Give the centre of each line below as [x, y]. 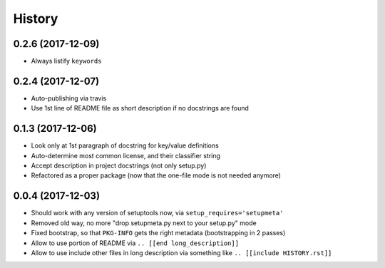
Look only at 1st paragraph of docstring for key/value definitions [125, 145]
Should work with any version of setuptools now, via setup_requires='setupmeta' [157, 213]
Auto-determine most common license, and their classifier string [126, 155]
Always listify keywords [66, 61]
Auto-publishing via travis [69, 98]
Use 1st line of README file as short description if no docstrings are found [140, 108]
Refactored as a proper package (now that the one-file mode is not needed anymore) [156, 175]
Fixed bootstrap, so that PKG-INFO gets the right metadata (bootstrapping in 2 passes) [158, 233]
